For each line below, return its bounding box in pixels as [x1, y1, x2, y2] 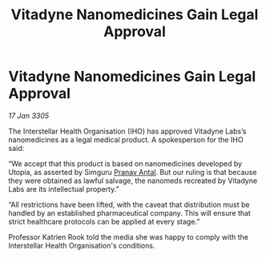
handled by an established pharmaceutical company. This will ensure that [8, 208, 251, 217]
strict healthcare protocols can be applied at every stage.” [8, 216, 200, 226]
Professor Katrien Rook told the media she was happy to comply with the [8, 232, 248, 241]
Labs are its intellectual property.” [8, 184, 119, 193]
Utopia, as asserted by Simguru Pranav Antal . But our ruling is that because [8, 167, 257, 177]
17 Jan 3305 [8, 110, 50, 121]
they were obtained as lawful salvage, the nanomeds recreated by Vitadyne [8, 176, 258, 185]
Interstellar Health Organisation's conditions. [8, 240, 155, 250]
